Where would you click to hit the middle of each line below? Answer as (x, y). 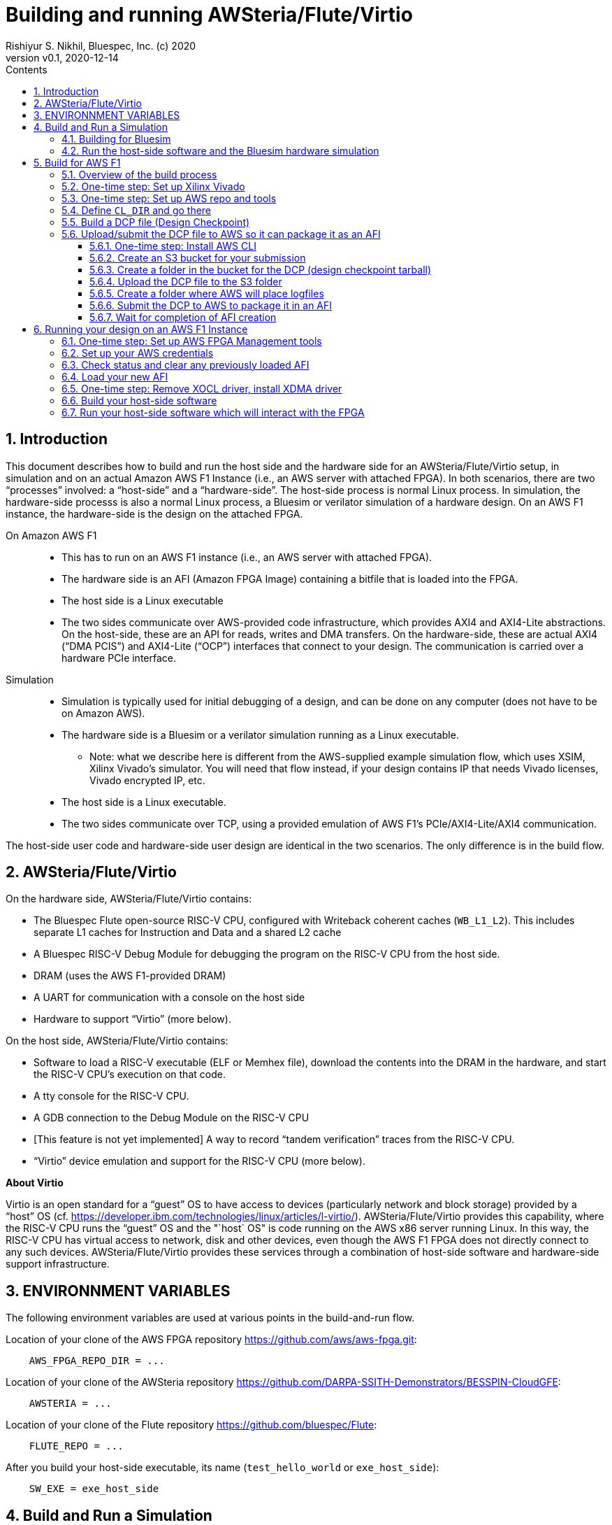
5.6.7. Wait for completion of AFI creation (183, 317)
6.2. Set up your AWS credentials (138, 353)
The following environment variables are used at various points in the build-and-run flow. (210, 1318)
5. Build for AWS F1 (77, 162)
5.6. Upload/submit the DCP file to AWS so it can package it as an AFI (221, 234)
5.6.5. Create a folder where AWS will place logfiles (207, 293)
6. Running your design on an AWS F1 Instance (141, 329)
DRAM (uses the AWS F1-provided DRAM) (130, 976)
